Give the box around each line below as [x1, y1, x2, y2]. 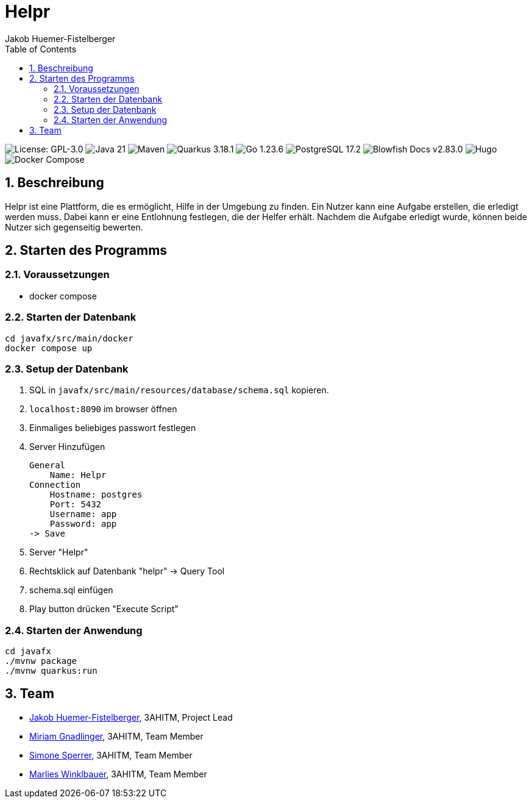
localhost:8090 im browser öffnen [29, 404, 177, 415]
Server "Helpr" [29, 547, 88, 558]
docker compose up [5, 343, 93, 353]
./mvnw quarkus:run [5, 666, 98, 676]
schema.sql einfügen [29, 585, 113, 596]
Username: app [49, 509, 117, 519]
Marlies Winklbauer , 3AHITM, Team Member [29, 768, 207, 779]
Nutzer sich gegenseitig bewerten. [5, 221, 143, 232]
